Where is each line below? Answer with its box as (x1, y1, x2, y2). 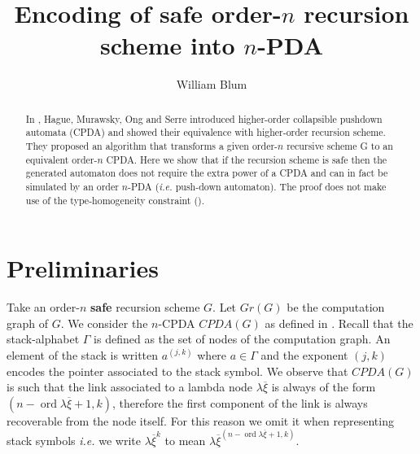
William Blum (176, 76, 247, 93)
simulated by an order (25, 179, 119, 193)
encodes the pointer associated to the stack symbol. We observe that (7, 362, 348, 379)
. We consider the (60, 314, 148, 331)
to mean (164, 432, 206, 449)
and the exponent (260, 347, 348, 364)
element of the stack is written (7, 347, 159, 364)
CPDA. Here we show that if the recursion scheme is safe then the (106, 152, 387, 166)
